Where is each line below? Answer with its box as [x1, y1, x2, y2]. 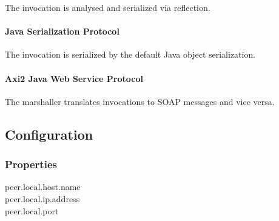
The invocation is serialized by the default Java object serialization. [5, 48, 256, 61]
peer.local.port [5, 204, 59, 217]
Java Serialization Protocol [5, 25, 119, 38]
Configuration [5, 124, 93, 143]
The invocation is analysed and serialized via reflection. [5, 1, 210, 13]
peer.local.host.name [5, 180, 81, 193]
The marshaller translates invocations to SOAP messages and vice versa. [5, 95, 275, 107]
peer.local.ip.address [5, 192, 80, 205]
